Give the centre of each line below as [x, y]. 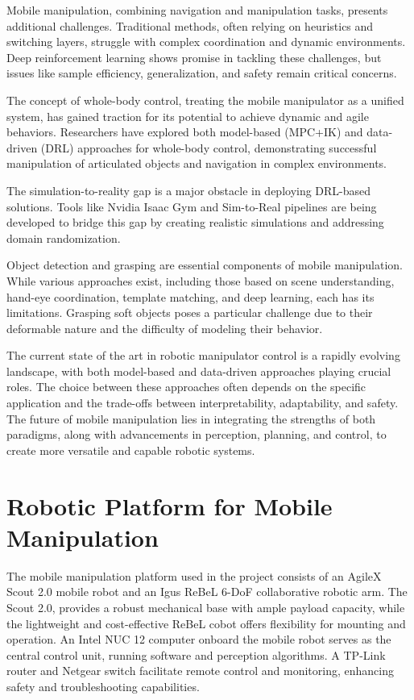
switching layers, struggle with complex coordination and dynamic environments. [206, 42]
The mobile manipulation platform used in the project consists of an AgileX [194, 575]
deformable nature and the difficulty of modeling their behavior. [165, 328]
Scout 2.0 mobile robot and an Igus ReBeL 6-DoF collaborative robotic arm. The [207, 592]
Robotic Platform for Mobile [170, 505]
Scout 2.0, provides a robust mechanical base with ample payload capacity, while [206, 607]
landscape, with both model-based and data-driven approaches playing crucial [199, 371]
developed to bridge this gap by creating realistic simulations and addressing [195, 222]
